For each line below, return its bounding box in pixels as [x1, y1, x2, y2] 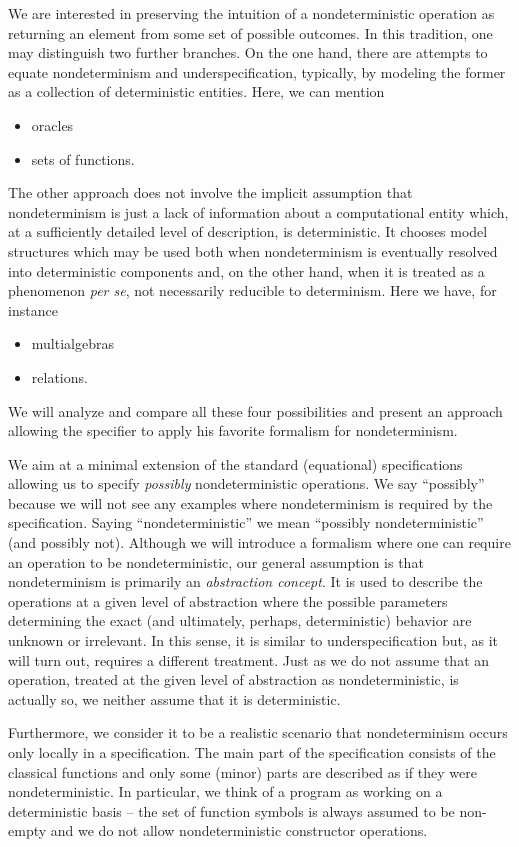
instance [8, 299, 58, 320]
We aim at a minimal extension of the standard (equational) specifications [8, 453, 463, 474]
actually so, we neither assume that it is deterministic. [8, 688, 341, 709]
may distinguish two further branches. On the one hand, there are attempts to [8, 42, 488, 63]
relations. [31, 366, 88, 387]
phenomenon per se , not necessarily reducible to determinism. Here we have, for [8, 280, 497, 301]
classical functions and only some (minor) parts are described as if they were [8, 761, 477, 782]
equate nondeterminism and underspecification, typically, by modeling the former [8, 61, 506, 82]
